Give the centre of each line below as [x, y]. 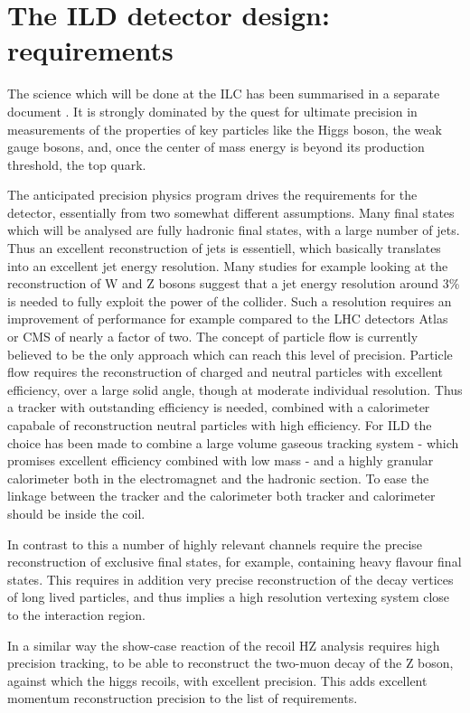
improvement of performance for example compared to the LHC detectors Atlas [228, 319]
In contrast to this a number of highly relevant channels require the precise [215, 544]
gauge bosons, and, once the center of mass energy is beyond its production [216, 147]
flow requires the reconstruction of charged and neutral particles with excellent [225, 372]
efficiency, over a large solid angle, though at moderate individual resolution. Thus [235, 389]
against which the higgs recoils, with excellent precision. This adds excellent [217, 680]
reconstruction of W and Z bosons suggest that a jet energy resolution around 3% [234, 283]
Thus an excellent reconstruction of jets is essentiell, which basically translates [224, 248]
